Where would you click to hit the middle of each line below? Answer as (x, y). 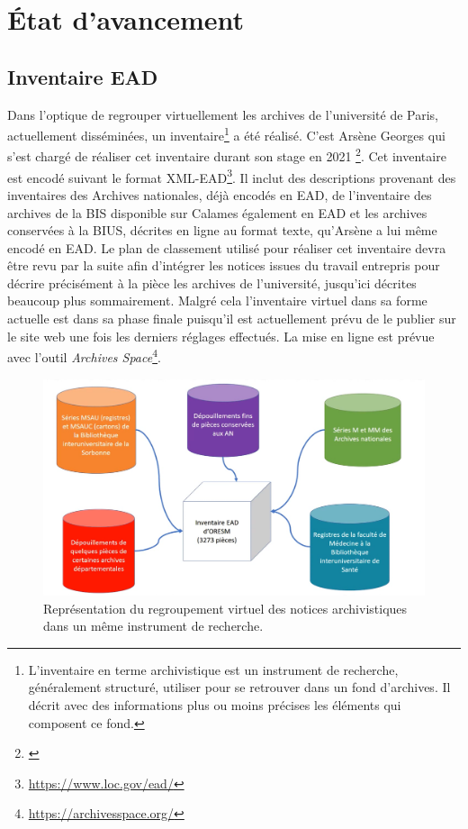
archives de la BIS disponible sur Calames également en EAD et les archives (217, 212)
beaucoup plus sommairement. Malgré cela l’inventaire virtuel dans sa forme (217, 301)
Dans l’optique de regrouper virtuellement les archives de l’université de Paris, (223, 114)
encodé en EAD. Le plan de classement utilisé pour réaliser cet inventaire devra (227, 247)
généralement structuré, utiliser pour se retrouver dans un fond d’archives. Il (239, 687)
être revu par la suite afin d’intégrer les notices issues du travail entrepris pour (224, 265)
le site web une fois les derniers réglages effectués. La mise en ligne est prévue (221, 336)
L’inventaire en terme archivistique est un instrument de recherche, (213, 669)
